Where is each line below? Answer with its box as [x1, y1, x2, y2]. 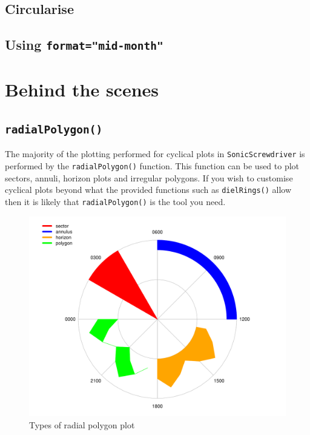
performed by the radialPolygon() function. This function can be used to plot [5, 159, 300, 172]
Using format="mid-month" [5, 35, 163, 54]
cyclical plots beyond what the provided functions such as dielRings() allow [5, 183, 292, 196]
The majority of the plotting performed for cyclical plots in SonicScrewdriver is [5, 147, 305, 160]
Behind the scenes [5, 77, 159, 102]
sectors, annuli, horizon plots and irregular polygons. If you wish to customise [5, 171, 293, 184]
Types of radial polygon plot [29, 418, 135, 431]
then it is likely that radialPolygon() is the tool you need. [5, 195, 226, 207]
